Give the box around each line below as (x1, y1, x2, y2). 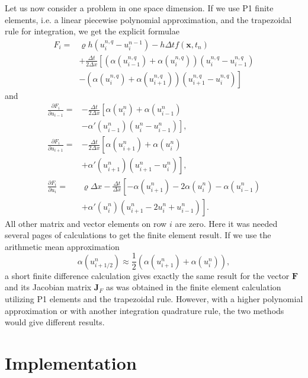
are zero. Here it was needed (175, 217, 278, 229)
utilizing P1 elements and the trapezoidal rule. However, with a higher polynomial (5, 293, 303, 305)
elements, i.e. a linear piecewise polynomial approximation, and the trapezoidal (5, 13, 292, 25)
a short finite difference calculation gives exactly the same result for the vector (5, 269, 290, 281)
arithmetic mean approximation (5, 240, 120, 252)
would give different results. (5, 316, 105, 328)
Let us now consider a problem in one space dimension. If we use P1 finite (5, 2, 274, 14)
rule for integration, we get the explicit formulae (5, 25, 179, 37)
